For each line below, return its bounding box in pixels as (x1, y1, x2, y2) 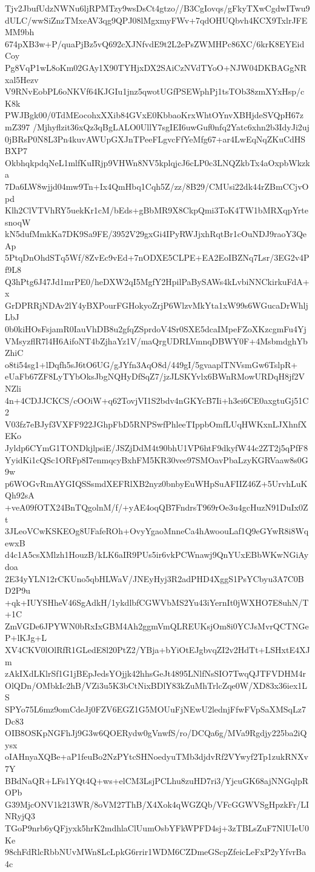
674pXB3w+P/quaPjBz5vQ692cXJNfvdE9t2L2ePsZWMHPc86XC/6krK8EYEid (5, 37, 305, 50)
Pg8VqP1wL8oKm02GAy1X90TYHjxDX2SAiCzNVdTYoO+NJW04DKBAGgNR (5, 61, 307, 73)
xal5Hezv (5, 73, 39, 86)
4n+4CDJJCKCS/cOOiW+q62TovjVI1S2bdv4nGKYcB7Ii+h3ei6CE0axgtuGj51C (5, 394, 309, 406)
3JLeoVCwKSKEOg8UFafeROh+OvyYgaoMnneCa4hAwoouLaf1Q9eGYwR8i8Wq (5, 525, 309, 537)
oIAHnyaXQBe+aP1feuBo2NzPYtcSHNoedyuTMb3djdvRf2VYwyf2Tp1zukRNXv (5, 750, 308, 763)
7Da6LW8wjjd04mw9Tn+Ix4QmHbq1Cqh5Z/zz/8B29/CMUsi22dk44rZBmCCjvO (5, 179, 309, 192)
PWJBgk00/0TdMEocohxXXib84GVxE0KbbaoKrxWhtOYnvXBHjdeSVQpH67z (5, 109, 303, 121)
